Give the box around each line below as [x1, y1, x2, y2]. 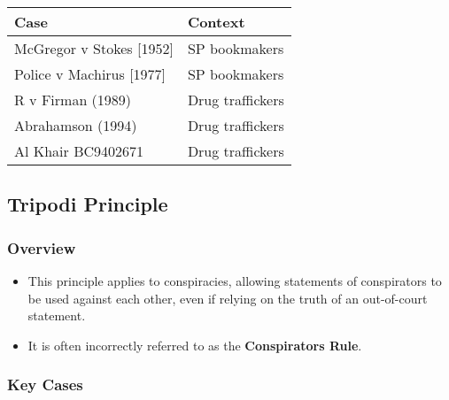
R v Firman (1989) [14, 89, 132, 110]
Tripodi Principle [7, 190, 168, 218]
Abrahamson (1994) [14, 115, 137, 135]
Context [187, 12, 245, 32]
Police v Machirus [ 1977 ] [14, 64, 166, 84]
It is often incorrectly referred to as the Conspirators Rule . [27, 335, 362, 354]
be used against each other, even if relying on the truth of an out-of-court [27, 288, 428, 307]
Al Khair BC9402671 [14, 141, 144, 161]
